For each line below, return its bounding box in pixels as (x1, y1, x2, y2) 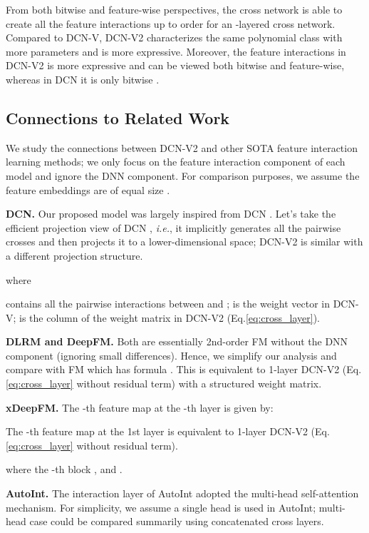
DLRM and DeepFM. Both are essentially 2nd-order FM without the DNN (6, 334, 348, 349)
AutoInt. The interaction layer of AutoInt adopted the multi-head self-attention (6, 486, 359, 501)
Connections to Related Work (6, 106, 230, 128)
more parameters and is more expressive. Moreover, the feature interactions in (6, 44, 346, 59)
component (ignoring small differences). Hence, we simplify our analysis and (6, 347, 337, 362)
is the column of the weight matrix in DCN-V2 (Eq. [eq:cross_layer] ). (19, 310, 320, 325)
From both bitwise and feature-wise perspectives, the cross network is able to (6, 2, 343, 16)
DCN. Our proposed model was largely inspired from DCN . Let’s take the (6, 206, 336, 221)
